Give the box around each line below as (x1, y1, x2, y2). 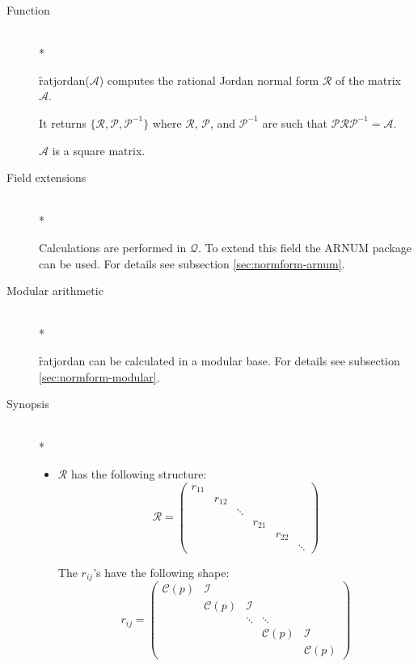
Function (6, 2, 50, 18)
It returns (39, 114, 87, 131)
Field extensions (6, 169, 87, 186)
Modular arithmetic (6, 282, 103, 299)
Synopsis (6, 395, 49, 412)
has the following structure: (70, 465, 207, 482)
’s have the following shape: (93, 563, 230, 580)
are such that (262, 114, 328, 131)
